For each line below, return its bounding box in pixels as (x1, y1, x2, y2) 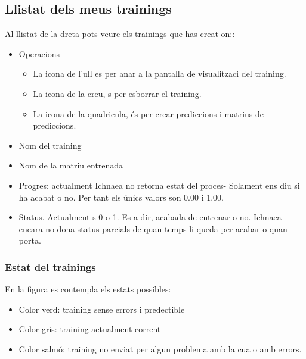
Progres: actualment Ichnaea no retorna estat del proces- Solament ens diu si (18, 179, 300, 191)
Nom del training (18, 139, 82, 151)
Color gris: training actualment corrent (18, 323, 161, 335)
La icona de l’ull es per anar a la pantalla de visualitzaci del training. (33, 67, 286, 80)
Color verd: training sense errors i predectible (18, 302, 185, 315)
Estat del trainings (5, 259, 96, 274)
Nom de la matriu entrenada (18, 159, 123, 171)
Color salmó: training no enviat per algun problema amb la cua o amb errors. (18, 342, 302, 355)
